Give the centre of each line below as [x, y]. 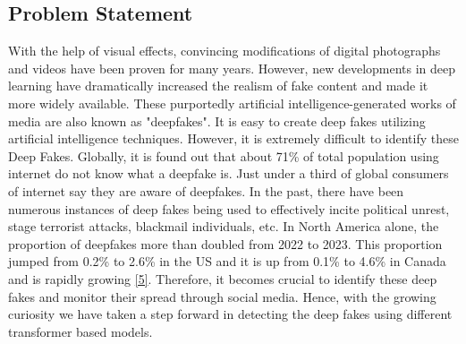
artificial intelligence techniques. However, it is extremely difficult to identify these [233, 138]
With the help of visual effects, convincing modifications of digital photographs [225, 51]
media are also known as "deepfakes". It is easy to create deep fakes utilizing [217, 120]
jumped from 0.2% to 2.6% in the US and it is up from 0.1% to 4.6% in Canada [227, 261]
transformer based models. [80, 331]
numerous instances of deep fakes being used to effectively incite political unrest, [229, 208]
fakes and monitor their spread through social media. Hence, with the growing [222, 296]
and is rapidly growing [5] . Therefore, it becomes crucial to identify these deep [223, 278]
